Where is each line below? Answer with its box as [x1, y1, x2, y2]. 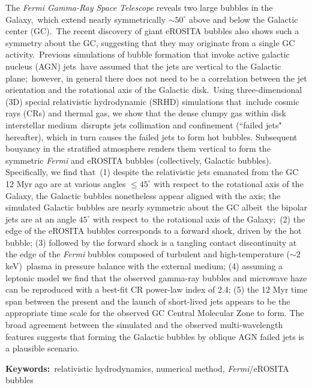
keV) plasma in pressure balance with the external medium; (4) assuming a [5, 260, 283, 272]
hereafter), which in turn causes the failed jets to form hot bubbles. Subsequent [5, 130, 298, 143]
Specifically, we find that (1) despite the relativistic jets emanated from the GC [5, 166, 299, 178]
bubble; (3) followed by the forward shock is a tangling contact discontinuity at [5, 236, 297, 248]
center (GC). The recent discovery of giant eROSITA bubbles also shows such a [5, 25, 299, 37]
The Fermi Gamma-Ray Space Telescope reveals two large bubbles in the [5, 1, 273, 13]
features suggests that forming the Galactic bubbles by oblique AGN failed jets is [5, 330, 304, 342]
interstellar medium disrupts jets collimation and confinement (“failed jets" [5, 118, 282, 131]
